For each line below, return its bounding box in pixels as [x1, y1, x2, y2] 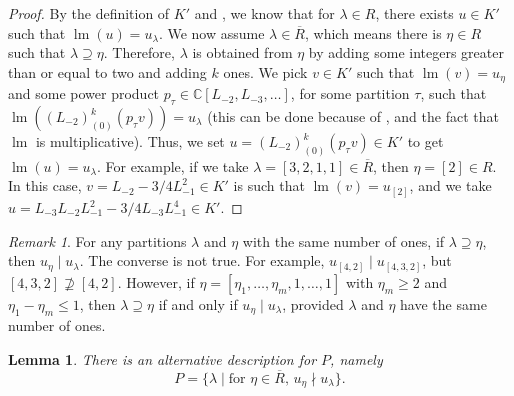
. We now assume [158, 22, 265, 43]
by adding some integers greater [308, 42, 504, 63]
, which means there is [304, 22, 442, 43]
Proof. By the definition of [8, 3, 170, 23]
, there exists [375, 3, 454, 23]
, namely [330, 348, 383, 369]
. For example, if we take [96, 155, 249, 176]
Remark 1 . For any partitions [8, 230, 187, 251]
